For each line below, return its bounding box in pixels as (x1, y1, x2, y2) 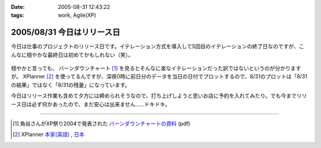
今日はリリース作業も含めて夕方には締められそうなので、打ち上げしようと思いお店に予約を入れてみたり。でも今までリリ (11, 92, 307, 99)
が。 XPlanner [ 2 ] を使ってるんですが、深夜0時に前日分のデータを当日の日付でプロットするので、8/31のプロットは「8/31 (11, 73, 307, 80)
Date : (11, 4, 25, 10)
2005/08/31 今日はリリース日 (11, 27, 121, 37)
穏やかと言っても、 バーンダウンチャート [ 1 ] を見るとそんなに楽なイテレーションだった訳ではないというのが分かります (11, 65, 301, 72)
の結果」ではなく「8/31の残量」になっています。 (11, 81, 130, 89)
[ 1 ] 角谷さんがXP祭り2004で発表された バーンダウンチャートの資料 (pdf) (12, 120, 190, 127)
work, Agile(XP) (58, 12, 96, 19)
